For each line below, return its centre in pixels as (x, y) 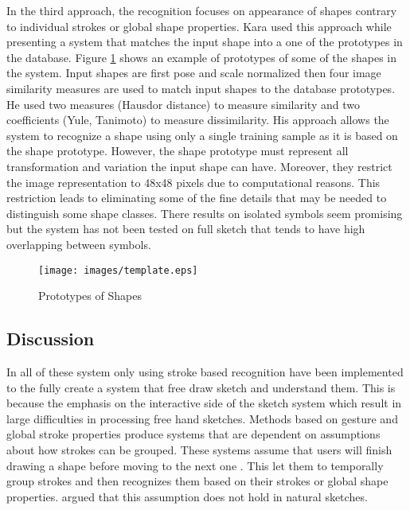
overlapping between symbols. (79, 244)
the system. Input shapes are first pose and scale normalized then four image (194, 73)
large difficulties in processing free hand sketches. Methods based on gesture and (202, 418)
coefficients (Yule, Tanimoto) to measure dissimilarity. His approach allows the (198, 120)
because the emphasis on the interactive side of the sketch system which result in (204, 403)
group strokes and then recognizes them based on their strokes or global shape (197, 481)
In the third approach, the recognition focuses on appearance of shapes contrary (202, 10)
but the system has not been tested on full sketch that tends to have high (186, 229)
